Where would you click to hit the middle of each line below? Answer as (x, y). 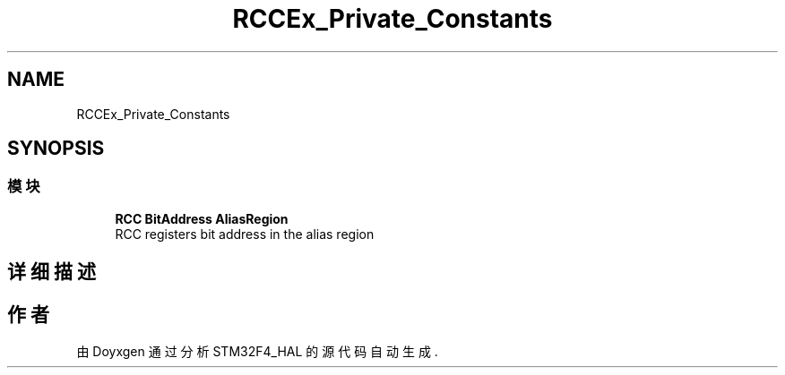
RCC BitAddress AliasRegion (202, 218)
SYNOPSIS (56, 149)
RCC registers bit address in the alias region (245, 234)
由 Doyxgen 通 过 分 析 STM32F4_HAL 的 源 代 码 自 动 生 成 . (257, 352)
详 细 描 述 (52, 272)
